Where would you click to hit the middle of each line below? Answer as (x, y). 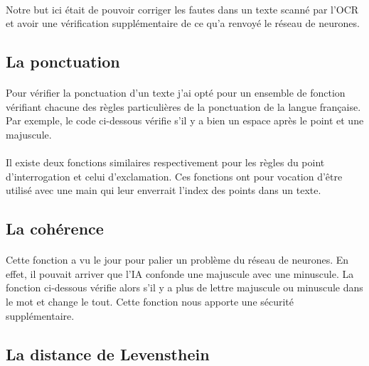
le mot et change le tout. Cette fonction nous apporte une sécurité (150, 302)
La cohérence (55, 228)
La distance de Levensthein (108, 354)
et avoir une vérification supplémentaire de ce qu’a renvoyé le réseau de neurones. (183, 23)
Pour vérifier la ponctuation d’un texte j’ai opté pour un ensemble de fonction (176, 93)
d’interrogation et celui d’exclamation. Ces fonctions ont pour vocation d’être (174, 176)
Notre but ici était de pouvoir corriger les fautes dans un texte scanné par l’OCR (182, 9)
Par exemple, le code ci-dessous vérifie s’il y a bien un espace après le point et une (185, 120)
